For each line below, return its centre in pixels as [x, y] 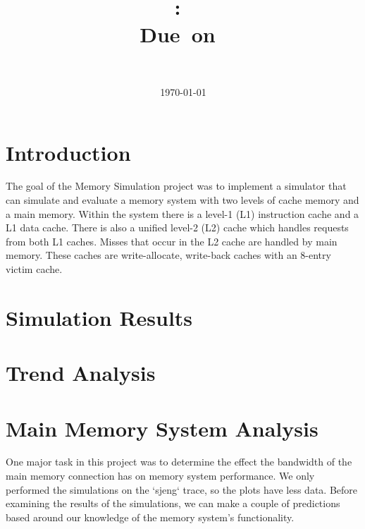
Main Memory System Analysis [162, 428]
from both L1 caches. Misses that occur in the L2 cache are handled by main [172, 241]
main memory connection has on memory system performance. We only [160, 476]
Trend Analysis [81, 373]
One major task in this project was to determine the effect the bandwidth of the [179, 462]
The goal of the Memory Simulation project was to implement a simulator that [176, 186]
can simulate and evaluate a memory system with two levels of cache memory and [182, 200]
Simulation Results [99, 317]
